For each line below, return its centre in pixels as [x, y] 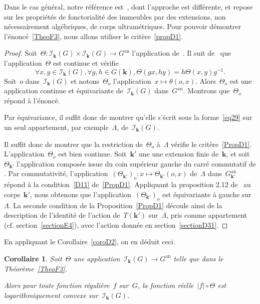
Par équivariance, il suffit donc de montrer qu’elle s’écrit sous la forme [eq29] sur [128, 117]
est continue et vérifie [86, 62]
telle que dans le [198, 258]
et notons [85, 81]
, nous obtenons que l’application [80, 194]
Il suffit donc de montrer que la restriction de [73, 144]
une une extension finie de [179, 154]
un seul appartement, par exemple [56, 127]
